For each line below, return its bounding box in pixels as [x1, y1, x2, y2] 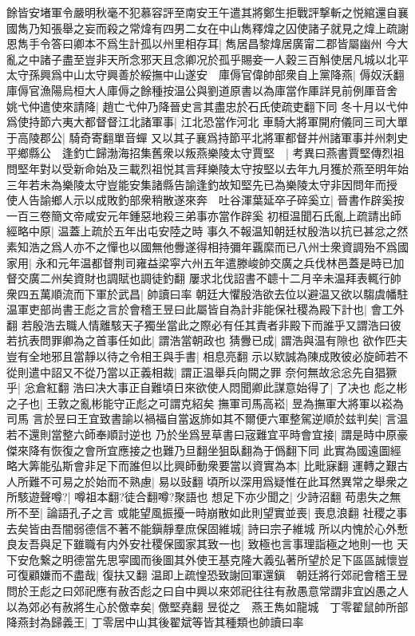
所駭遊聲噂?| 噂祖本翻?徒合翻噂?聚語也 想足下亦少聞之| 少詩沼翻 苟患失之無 [6, 488, 401, 505]
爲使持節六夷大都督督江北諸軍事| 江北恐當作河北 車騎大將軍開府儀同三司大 [6, 113, 397, 130]
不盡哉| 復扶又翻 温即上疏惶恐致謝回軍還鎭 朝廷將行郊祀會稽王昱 [61, 567, 409, 583]
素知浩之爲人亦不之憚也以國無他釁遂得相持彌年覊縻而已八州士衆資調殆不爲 [6, 238, 397, 255]
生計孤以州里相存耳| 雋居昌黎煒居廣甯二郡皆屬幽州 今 [117, 35, 397, 52]
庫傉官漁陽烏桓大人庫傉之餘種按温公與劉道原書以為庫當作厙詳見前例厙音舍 [6, 81, 397, 98]
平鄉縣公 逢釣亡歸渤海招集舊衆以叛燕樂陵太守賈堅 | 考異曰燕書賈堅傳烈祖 [6, 144, 405, 161]
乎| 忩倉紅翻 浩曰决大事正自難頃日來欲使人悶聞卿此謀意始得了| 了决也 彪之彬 [6, 379, 408, 396]
